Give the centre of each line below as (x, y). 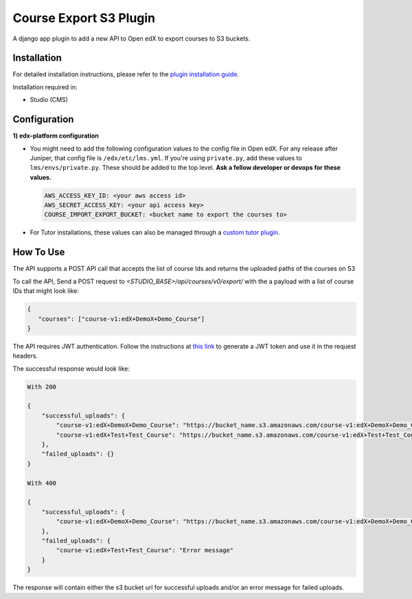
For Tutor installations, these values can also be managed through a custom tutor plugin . (155, 232)
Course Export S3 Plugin (84, 18)
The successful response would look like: (71, 369)
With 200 (42, 386)
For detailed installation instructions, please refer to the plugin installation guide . (126, 74)
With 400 (42, 483)
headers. (25, 356)
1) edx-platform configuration (56, 136)
